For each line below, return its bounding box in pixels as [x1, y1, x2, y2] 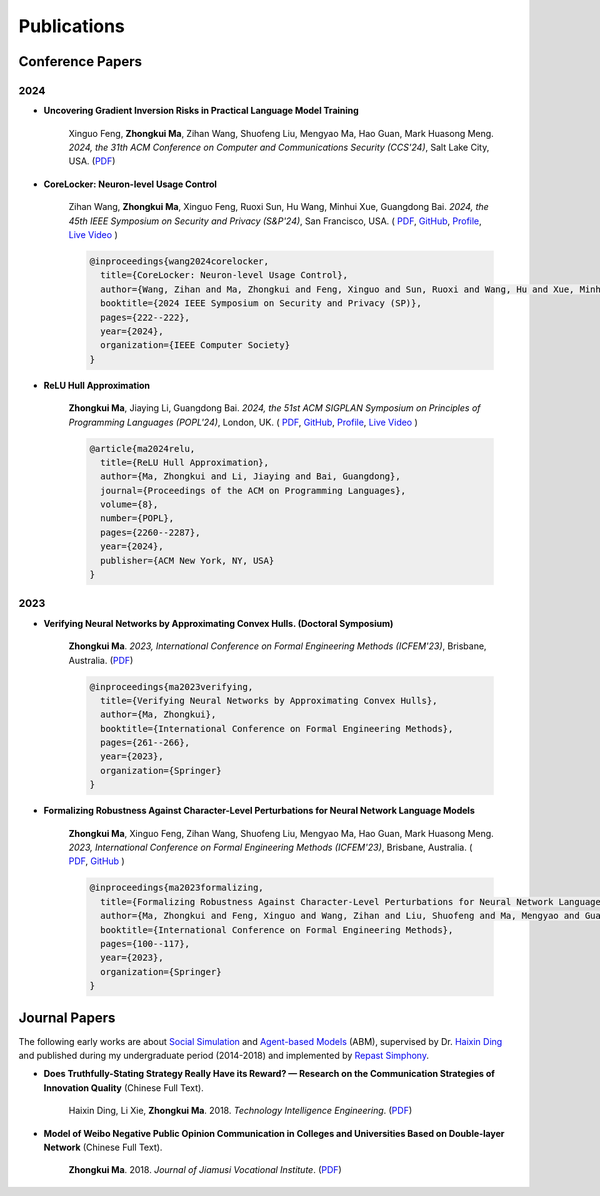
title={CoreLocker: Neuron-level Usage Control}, [100, 270, 349, 281]
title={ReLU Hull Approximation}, [100, 456, 270, 468]
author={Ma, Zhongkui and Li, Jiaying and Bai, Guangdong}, [100, 471, 401, 482]
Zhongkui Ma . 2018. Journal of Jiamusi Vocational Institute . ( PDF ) [68, 1164, 342, 1176]
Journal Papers [18, 1009, 116, 1026]
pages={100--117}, [100, 938, 190, 949]
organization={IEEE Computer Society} [100, 340, 290, 351]
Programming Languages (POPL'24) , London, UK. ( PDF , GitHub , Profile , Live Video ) [68, 416, 419, 428]
